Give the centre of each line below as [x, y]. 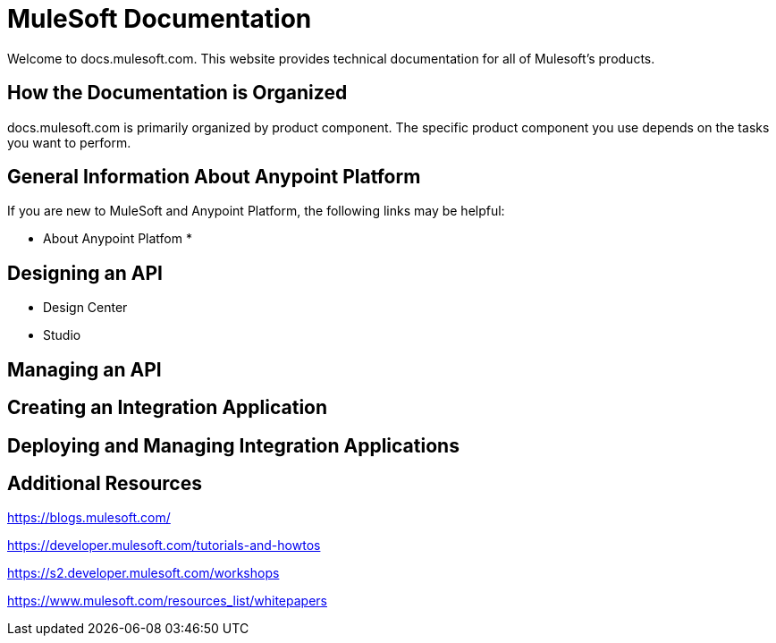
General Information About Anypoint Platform [214, 177]
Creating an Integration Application [168, 408]
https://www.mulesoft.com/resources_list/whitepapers [167, 601]
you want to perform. [69, 142]
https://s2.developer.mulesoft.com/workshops [143, 573]
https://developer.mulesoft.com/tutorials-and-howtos [164, 546]
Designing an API [85, 273]
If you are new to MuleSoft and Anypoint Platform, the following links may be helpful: [256, 211]
